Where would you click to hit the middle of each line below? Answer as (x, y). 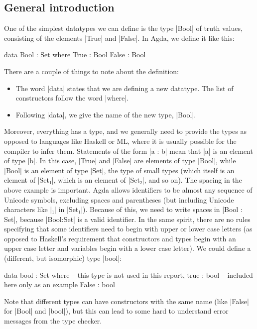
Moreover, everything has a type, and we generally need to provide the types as (125, 131)
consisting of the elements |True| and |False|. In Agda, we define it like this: (119, 38)
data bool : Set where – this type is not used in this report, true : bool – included (128, 274)
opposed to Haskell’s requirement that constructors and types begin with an (120, 238)
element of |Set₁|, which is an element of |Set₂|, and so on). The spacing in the (123, 180)
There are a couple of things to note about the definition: (91, 71)
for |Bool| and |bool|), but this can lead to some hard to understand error (116, 311)
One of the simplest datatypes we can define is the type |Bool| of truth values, (123, 28)
